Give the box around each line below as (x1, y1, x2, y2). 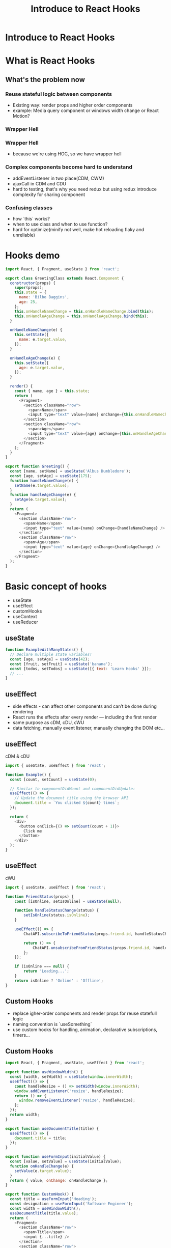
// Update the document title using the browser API (14, 795, 129, 801)
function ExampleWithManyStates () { (5, 647, 83, 652)
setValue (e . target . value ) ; (14, 1168, 72, 1174)
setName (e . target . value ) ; (14, 483, 70, 488)
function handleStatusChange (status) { (14, 908, 99, 913)
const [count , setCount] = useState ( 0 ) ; (10, 777, 97, 782)
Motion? (12, 113, 30, 119)
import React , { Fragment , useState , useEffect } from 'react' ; (5, 1060, 145, 1066)
